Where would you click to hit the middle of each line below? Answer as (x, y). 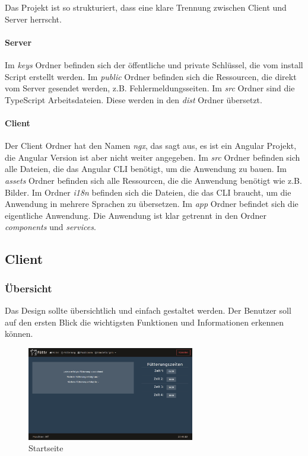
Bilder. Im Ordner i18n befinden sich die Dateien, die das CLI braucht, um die (148, 192)
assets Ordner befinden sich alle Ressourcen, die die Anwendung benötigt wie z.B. (153, 180)
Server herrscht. (33, 19)
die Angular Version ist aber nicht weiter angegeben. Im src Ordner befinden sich (153, 157)
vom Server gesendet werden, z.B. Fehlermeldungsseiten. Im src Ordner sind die (150, 88)
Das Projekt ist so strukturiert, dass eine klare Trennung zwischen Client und (146, 7)
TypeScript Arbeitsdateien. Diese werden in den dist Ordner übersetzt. (134, 99)
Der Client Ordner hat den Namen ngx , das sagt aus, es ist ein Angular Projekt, (151, 146)
